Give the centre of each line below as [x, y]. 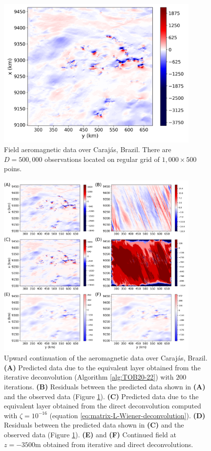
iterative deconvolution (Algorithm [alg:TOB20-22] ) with [89, 377]
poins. [13, 169]
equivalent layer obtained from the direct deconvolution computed [103, 406]
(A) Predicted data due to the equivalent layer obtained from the [102, 367]
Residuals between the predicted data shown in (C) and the [94, 425]
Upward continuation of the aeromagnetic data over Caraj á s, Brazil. [106, 358]
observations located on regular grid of [102, 159]
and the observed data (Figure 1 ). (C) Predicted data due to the [101, 396]
